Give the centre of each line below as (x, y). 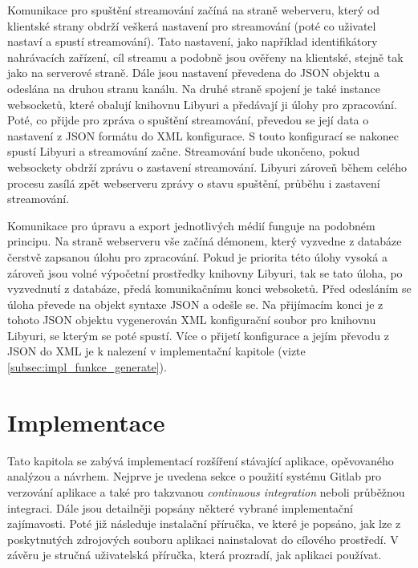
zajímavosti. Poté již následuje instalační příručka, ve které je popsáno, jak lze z (204, 523)
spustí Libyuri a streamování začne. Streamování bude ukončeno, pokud (184, 151)
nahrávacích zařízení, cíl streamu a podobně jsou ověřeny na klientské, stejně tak (205, 57)
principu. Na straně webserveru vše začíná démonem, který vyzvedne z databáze (205, 241)
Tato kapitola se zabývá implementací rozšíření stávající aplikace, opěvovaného (201, 460)
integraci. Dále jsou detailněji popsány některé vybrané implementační (180, 507)
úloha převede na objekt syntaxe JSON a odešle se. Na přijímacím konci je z (195, 304)
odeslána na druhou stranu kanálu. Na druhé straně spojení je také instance (194, 88)
